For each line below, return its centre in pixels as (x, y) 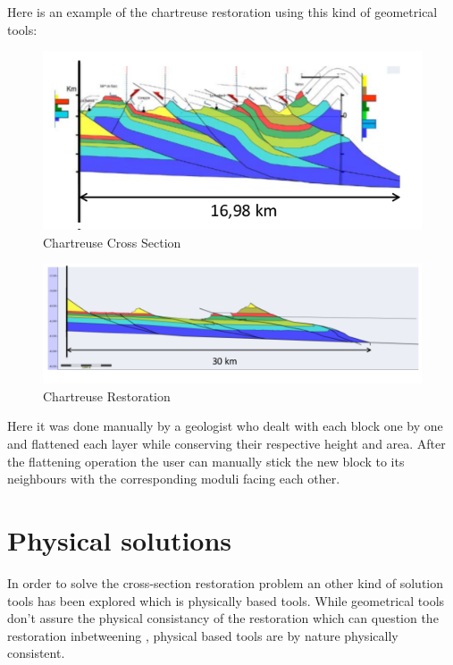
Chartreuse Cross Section (112, 242)
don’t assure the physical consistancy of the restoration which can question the (223, 618)
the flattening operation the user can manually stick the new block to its (206, 461)
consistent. (36, 653)
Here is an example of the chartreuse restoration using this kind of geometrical (222, 12)
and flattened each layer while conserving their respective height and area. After (226, 444)
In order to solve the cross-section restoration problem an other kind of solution (226, 582)
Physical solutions (120, 540)
